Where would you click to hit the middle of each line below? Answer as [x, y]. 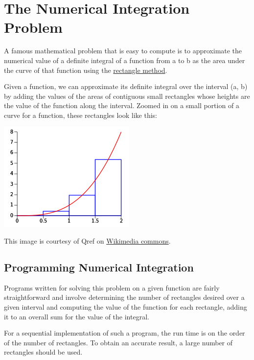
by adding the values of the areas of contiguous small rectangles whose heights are [127, 96]
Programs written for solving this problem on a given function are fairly [112, 287]
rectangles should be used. [43, 352]
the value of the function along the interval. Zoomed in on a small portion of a [122, 105]
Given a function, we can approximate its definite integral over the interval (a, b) [126, 86]
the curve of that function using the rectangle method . [86, 70]
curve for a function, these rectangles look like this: [81, 115]
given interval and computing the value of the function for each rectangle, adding [126, 307]
